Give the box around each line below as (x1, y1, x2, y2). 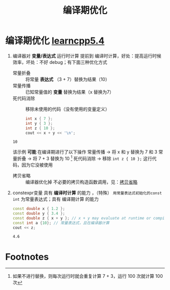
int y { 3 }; (25, 121, 53, 126)
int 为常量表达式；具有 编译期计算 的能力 (12, 196, 99, 202)
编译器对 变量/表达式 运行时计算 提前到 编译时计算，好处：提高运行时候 (12, 53, 161, 59)
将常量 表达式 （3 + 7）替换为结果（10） (25, 76, 110, 82)
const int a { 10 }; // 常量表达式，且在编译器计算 (12, 220, 110, 226)
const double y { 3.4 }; (12, 211, 65, 216)
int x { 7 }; (25, 116, 53, 121)
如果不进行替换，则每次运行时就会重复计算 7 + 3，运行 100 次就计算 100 (12, 273, 163, 279)
